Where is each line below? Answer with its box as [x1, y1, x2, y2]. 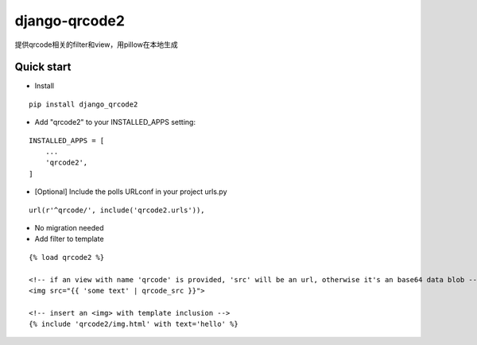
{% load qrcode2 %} [29, 253, 105, 262]
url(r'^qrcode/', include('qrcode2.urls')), [29, 205, 206, 215]
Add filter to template [34, 235, 104, 244]
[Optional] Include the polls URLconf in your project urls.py [34, 187, 227, 196]
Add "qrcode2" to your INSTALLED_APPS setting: [34, 118, 196, 127]
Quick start [14, 60, 72, 74]
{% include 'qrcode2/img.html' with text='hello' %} [29, 320, 238, 329]
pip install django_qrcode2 [29, 99, 138, 109]
